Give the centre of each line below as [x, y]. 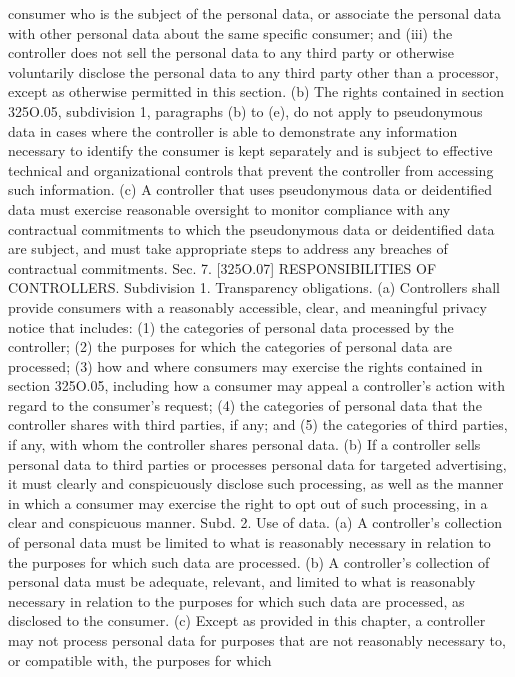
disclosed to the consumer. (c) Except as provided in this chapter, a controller [247, 620]
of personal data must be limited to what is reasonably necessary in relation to [249, 542]
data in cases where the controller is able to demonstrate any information [233, 130]
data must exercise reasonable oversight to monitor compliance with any [229, 208]
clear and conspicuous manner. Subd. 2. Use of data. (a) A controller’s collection [255, 522]
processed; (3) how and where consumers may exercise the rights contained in [245, 365]
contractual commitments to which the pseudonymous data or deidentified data [251, 228]
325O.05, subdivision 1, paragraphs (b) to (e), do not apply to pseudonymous [245, 110]
